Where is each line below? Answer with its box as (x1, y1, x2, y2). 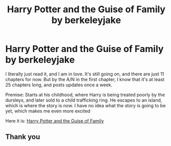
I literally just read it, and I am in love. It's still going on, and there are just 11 (5, 70, 164, 77)
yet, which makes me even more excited (5, 108, 91, 114)
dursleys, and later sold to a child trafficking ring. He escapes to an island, (5, 97, 162, 103)
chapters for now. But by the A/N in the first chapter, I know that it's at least (5, 76, 165, 82)
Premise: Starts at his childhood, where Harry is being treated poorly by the (5, 91, 165, 98)
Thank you (5, 133, 40, 141)
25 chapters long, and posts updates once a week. (5, 82, 113, 88)
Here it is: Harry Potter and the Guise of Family (5, 117, 104, 124)
